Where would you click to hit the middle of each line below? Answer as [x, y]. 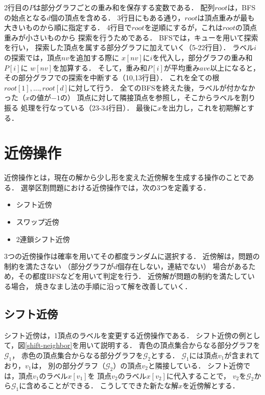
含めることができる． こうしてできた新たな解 [102, 386]
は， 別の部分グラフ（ [68, 365]
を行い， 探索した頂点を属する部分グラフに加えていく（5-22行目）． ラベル [129, 47]
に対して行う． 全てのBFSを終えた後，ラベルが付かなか [162, 87]
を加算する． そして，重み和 [100, 67]
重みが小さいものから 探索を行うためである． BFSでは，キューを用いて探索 [131, 37]
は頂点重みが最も [226, 17]
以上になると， [235, 67]
